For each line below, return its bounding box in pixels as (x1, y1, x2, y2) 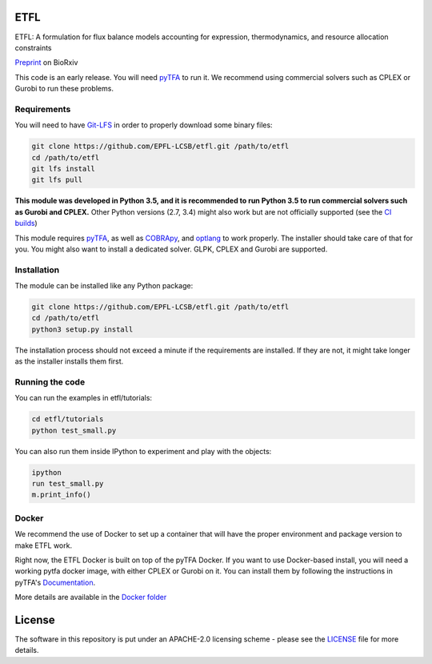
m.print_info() (31, 490, 91, 500)
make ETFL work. (14, 541, 72, 550)
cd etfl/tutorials (31, 415, 104, 424)
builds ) (14, 219, 38, 228)
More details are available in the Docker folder (14, 593, 167, 602)
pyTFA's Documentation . (14, 577, 96, 587)
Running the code (14, 376, 86, 388)
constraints (14, 42, 52, 52)
